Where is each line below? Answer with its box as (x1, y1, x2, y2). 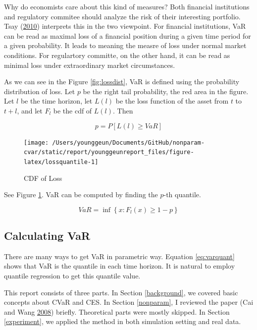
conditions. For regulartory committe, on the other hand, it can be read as (4, 50, 230, 60)
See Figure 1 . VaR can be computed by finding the (4, 189, 158, 200)
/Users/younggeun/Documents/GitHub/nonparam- (52, 139, 205, 146)
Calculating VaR (4, 228, 91, 243)
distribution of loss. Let (4, 86, 75, 96)
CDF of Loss (24, 172, 62, 183)
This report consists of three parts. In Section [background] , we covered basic (4, 287, 238, 297)
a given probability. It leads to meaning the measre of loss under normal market (4, 40, 247, 51)
